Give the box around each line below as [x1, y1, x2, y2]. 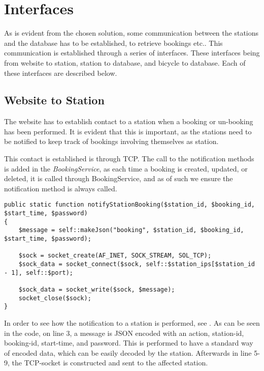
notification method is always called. [4, 183, 117, 193]
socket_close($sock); [18, 294, 91, 302]
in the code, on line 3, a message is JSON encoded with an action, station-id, [4, 327, 244, 338]
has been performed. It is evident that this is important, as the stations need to [4, 126, 252, 136]
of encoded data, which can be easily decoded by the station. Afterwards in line [4, 347, 252, 358]
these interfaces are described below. [4, 67, 117, 78]
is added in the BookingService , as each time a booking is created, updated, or [4, 163, 248, 174]
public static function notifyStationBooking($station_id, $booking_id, [4, 201, 255, 209]
